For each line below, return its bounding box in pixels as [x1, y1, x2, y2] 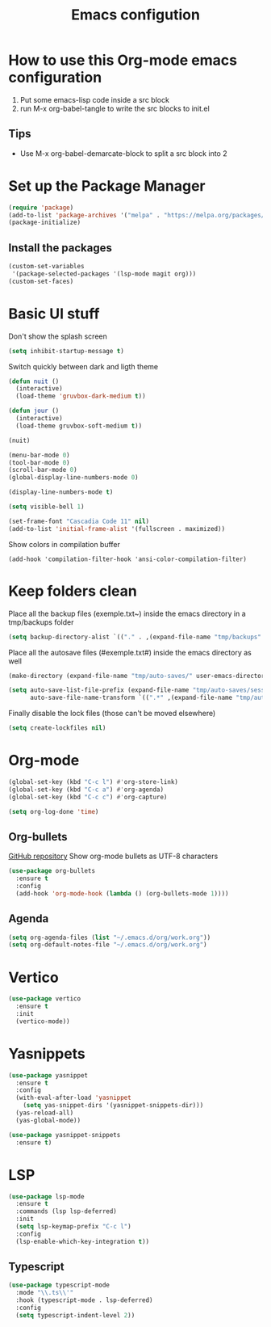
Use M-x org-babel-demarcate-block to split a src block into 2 [19, 148, 227, 158]
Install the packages [8, 241, 113, 255]
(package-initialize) [8, 218, 81, 227]
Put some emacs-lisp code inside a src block [19, 95, 169, 104]
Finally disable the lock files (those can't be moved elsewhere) [8, 709, 216, 718]
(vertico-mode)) [15, 1017, 70, 1026]
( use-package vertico [8, 995, 81, 1003]
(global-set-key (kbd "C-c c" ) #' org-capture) [8, 793, 168, 801]
